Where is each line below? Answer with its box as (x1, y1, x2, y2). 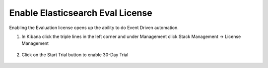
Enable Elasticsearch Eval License (9, 7, 152, 18)
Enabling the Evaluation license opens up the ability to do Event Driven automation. (9, 25, 179, 31)
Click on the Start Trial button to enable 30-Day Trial (21, 52, 129, 58)
